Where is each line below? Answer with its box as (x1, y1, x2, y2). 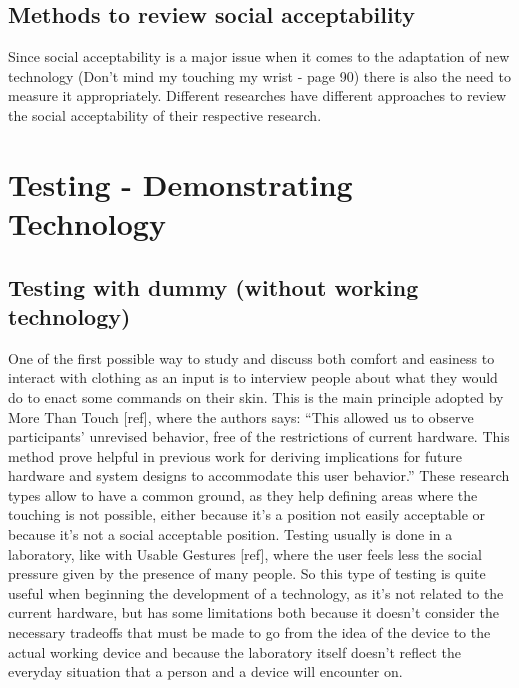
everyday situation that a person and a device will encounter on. (8, 661, 403, 682)
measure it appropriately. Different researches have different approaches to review (8, 85, 507, 106)
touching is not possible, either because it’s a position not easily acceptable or (8, 504, 485, 525)
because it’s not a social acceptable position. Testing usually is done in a (8, 524, 453, 545)
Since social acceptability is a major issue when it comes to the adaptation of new (8, 46, 510, 67)
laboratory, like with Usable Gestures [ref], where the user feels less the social (8, 543, 482, 564)
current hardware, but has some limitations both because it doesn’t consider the (8, 602, 500, 623)
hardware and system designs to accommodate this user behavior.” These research (8, 465, 510, 486)
